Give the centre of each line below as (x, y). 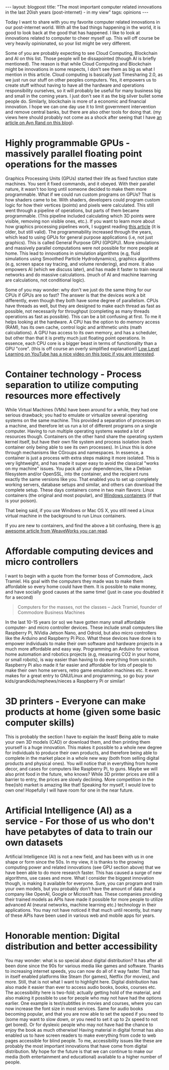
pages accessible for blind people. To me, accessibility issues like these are (84, 1040)
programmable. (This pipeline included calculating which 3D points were (80, 216)
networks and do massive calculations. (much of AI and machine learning (81, 274)
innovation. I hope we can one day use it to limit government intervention (80, 106)
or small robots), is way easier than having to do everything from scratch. (81, 659)
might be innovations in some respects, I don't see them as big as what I (80, 69)
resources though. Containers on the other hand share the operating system (84, 436)
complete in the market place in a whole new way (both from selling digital (82, 758)
